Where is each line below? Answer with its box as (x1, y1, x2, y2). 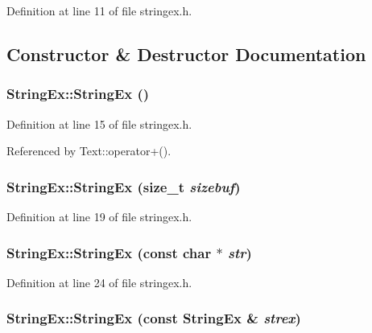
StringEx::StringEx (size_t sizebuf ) (6, 176, 241, 196)
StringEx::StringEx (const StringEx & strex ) (6, 308, 301, 328)
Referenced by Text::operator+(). (6, 142, 172, 159)
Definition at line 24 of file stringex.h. (6, 273, 192, 290)
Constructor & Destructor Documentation (6, 41, 366, 66)
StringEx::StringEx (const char (6, 242, 212, 262)
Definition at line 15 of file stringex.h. (6, 115, 192, 132)
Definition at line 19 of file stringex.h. (6, 208, 192, 224)
